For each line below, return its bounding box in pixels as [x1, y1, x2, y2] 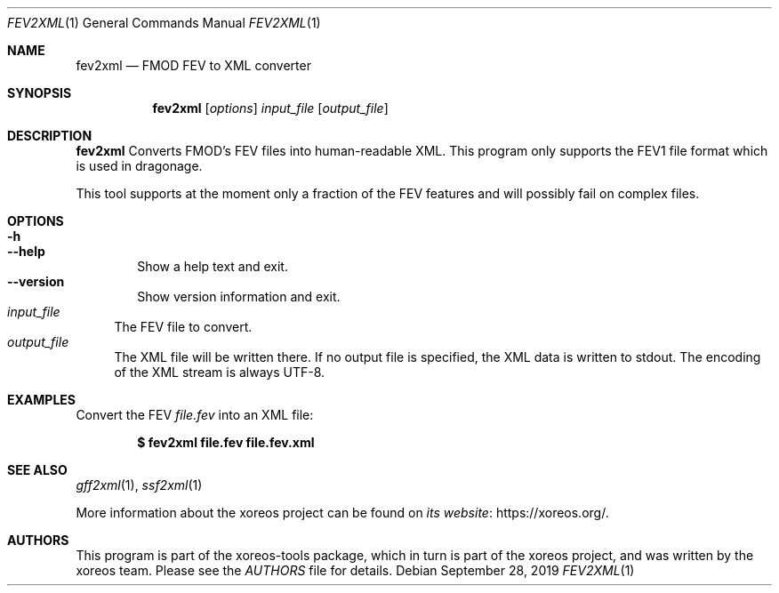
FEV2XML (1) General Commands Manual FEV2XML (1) [7, 15, 321, 30]
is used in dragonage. [76, 158, 203, 173]
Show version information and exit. [137, 289, 341, 304]
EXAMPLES [7, 392, 76, 407]
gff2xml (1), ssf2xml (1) [76, 477, 203, 493]
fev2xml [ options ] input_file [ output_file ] [152, 100, 389, 116]
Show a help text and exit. [137, 259, 288, 274]
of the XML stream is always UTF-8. [114, 365, 325, 380]
